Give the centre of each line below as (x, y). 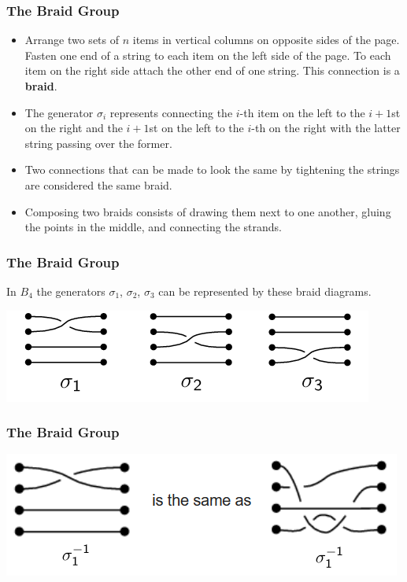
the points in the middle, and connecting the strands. (153, 227)
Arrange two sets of (72, 40)
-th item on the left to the (302, 112)
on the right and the (74, 128)
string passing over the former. (98, 143)
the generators (71, 291)
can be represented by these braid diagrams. (265, 291)
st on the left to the (196, 128)
